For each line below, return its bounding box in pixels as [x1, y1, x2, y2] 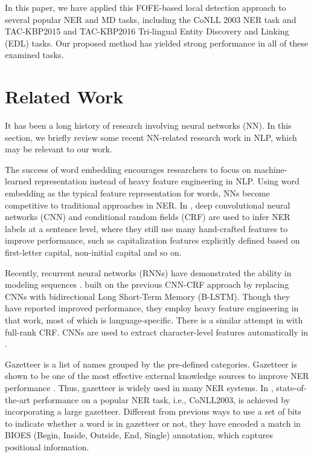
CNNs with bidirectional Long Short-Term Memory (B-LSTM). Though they [5, 290, 290, 302]
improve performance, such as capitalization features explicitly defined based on [5, 234, 300, 247]
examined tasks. [5, 48, 64, 61]
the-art [5, 393, 31, 406]
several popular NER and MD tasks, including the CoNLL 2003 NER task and [5, 13, 296, 25]
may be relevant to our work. [5, 143, 112, 155]
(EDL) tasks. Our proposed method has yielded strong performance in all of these [5, 36, 309, 49]
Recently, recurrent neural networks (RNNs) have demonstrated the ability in [5, 266, 292, 279]
